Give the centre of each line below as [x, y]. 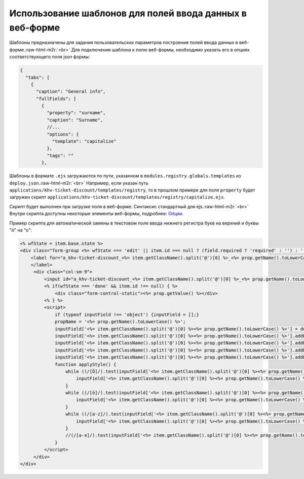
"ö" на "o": [21, 230]
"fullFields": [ [56, 99]
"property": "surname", [76, 113]
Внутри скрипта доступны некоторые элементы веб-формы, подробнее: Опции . [97, 214]
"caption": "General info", [71, 92]
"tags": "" [60, 155]
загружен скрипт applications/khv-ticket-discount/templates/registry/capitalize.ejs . [117, 197]
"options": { [63, 134]
